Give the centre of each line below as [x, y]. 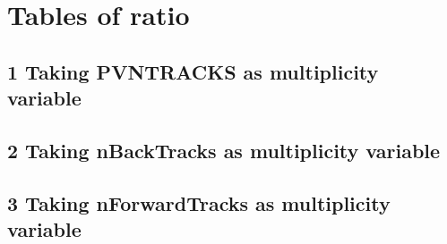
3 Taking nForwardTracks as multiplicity [199, 202]
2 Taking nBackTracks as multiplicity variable [224, 150]
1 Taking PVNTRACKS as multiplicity [193, 71]
